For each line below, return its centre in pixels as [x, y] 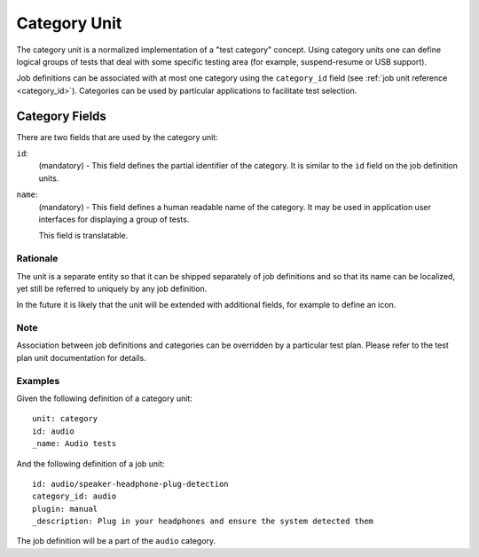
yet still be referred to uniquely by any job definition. [112, 288]
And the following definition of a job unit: [90, 463]
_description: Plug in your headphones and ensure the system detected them [203, 522]
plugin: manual [65, 509]
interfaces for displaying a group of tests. [114, 219]
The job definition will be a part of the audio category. [116, 541]
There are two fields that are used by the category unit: [118, 137]
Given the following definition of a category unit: [104, 398]
